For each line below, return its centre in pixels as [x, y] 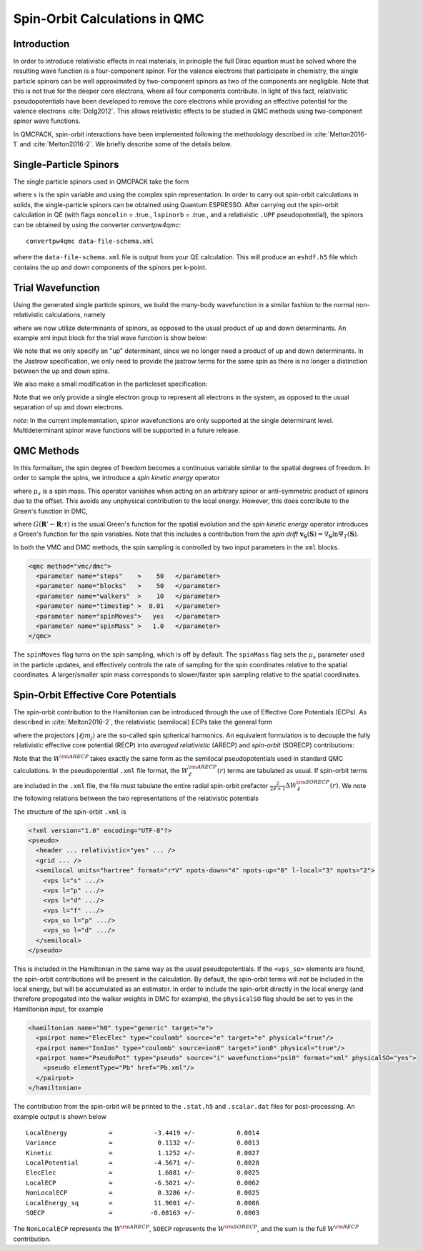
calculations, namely [75, 315]
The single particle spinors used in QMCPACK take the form [101, 181]
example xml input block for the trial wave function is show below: [110, 338]
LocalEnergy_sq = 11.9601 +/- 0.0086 [143, 1203]
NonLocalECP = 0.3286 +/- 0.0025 [143, 1193]
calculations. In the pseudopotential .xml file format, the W [101, 770]
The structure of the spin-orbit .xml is [70, 812]
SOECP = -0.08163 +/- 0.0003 [143, 1213]
